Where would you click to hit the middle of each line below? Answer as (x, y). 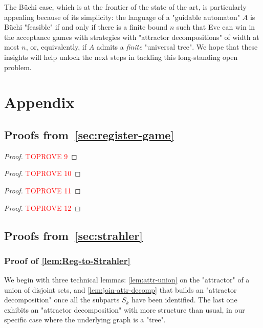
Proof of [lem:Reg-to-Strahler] (67, 260)
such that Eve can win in (216, 27)
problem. (18, 67)
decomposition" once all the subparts (62, 300)
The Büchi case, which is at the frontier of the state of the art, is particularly (125, 7)
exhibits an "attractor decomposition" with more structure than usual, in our (125, 309)
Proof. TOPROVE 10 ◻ (42, 173)
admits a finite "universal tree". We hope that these (177, 47)
